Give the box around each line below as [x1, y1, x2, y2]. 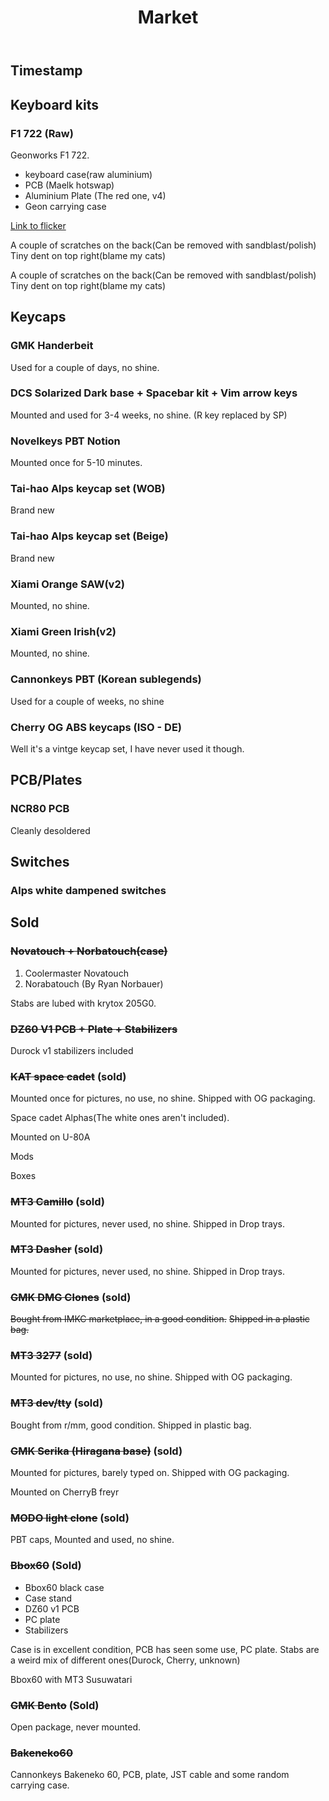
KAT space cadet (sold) [10, 1069, 127, 1083]
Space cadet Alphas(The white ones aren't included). [10, 1112, 230, 1124]
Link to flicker [10, 219, 67, 231]
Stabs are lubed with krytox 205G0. [10, 997, 157, 1009]
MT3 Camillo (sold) [10, 1195, 105, 1209]
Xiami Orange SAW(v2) [10, 577, 125, 591]
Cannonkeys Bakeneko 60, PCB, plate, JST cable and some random [10, 1769, 290, 1781]
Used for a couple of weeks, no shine [10, 695, 165, 707]
